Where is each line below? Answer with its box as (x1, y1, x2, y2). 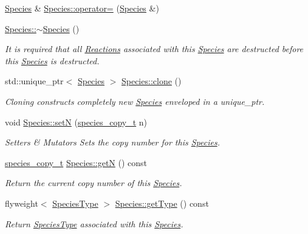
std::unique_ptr (5, 75, 64, 87)
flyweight (5, 196, 38, 209)
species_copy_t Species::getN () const (5, 156, 148, 169)
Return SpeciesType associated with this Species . (5, 217, 183, 230)
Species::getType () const (115, 196, 209, 209)
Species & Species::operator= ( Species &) (5, 2, 159, 14)
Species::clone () (121, 75, 182, 87)
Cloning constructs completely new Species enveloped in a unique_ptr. (5, 95, 265, 107)
